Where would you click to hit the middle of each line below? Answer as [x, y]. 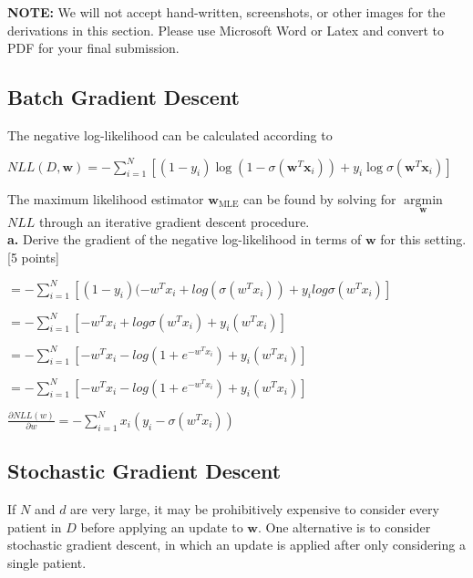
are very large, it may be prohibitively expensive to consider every [255, 509]
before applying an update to [162, 526]
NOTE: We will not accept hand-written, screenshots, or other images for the [226, 12]
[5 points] [33, 257]
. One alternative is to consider [344, 526]
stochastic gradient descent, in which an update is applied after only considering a [236, 545]
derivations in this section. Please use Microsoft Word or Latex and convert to [226, 30]
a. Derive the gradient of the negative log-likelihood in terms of [185, 239]
